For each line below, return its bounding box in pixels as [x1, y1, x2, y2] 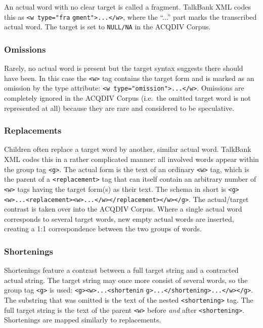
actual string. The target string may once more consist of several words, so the [4, 274, 248, 285]
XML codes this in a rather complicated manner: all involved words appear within [4, 154, 259, 165]
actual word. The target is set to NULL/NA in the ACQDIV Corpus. [4, 21, 211, 32]
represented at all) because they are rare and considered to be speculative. [4, 102, 235, 113]
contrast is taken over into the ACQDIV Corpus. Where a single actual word [4, 203, 242, 214]
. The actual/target [189, 193, 249, 204]
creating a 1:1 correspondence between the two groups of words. [4, 223, 202, 234]
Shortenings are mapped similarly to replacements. [4, 314, 161, 325]
